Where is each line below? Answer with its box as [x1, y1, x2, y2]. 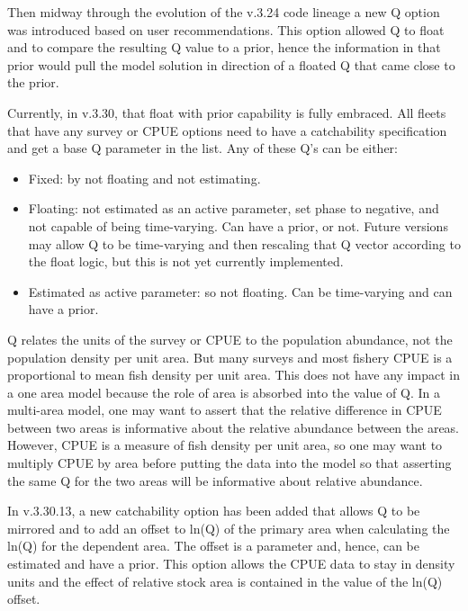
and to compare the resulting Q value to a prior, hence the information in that [7, 38, 441, 57]
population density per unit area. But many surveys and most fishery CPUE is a [7, 347, 453, 366]
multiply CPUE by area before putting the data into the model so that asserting [7, 454, 452, 472]
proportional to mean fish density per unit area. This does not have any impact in [7, 365, 460, 384]
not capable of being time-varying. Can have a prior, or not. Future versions [28, 216, 448, 235]
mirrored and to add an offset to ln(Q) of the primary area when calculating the [7, 518, 450, 537]
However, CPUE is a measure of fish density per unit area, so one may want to [7, 436, 443, 454]
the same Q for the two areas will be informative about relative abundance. [7, 471, 423, 490]
